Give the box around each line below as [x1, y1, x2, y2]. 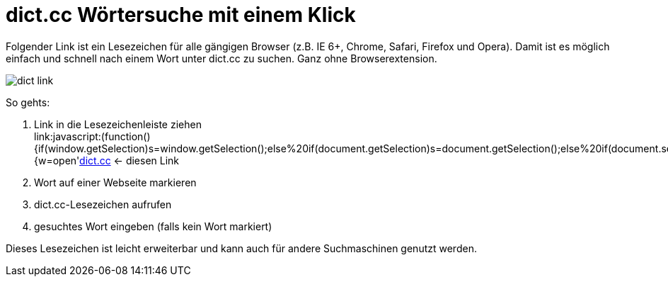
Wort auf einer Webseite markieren [34, 176, 197, 188]
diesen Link [125, 154, 180, 167]
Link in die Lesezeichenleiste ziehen [34, 118, 202, 130]
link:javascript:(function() [34, 130, 151, 142]
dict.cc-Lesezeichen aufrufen [34, 198, 172, 210]
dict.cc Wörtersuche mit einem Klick [6, 3, 356, 27]
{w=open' [34, 154, 80, 167]
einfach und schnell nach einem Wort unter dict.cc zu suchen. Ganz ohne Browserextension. [6, 52, 437, 64]
